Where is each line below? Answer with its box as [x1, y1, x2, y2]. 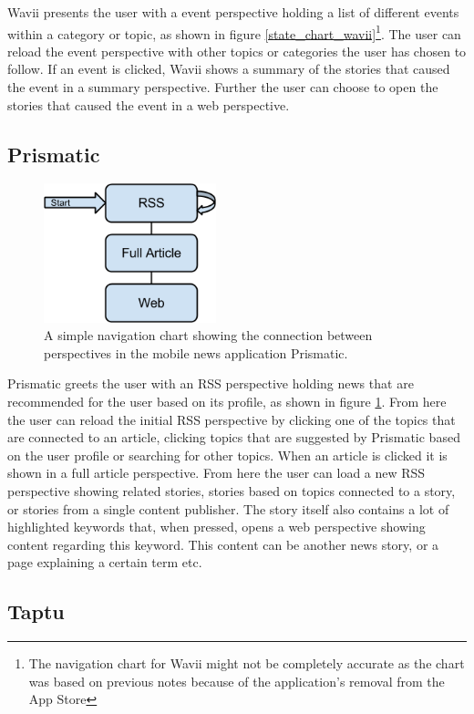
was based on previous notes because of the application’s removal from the [28, 671, 445, 690]
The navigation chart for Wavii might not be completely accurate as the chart [28, 654, 465, 673]
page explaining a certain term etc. [7, 553, 202, 572]
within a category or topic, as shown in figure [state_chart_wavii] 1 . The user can [7, 21, 461, 43]
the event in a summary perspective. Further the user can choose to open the [7, 78, 438, 97]
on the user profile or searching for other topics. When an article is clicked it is [7, 445, 448, 464]
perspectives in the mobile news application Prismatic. [44, 343, 348, 362]
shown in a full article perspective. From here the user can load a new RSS [7, 463, 426, 482]
